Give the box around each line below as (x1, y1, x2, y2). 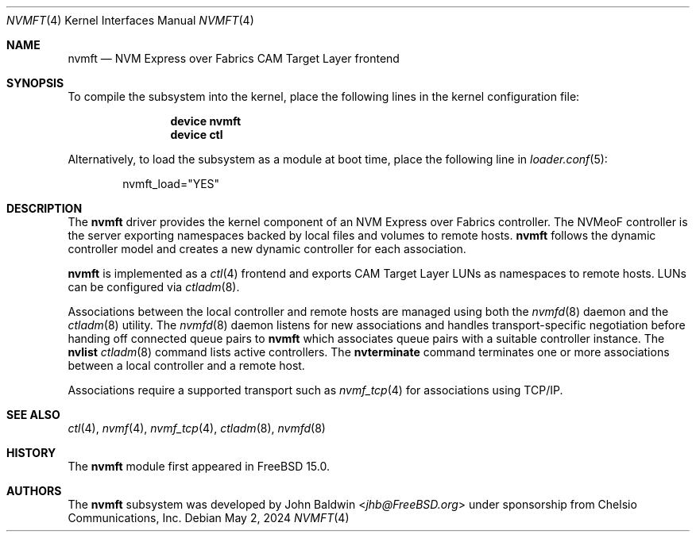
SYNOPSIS (6, 76, 64, 90)
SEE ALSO (6, 408, 60, 421)
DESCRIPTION (6, 202, 83, 215)
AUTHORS (6, 484, 62, 498)
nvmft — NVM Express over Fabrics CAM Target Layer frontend (68, 52, 400, 65)
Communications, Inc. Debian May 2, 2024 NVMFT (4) (68, 511, 350, 525)
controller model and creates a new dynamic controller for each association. (68, 242, 466, 256)
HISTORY (6, 446, 56, 459)
